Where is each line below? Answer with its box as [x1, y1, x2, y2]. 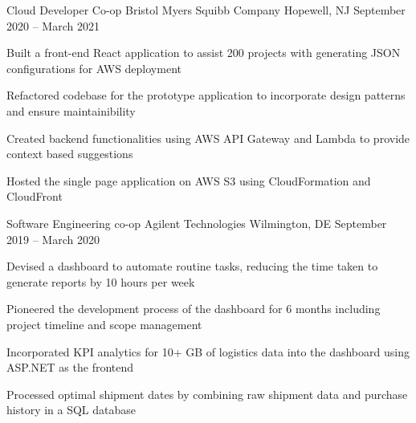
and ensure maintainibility [6, 102, 136, 119]
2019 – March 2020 [6, 230, 100, 247]
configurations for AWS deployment [6, 59, 181, 76]
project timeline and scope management [6, 315, 202, 332]
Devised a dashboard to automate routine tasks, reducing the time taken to [6, 258, 378, 275]
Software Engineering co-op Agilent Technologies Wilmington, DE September [6, 214, 387, 231]
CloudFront [6, 188, 63, 205]
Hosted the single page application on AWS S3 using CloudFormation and [6, 172, 371, 189]
